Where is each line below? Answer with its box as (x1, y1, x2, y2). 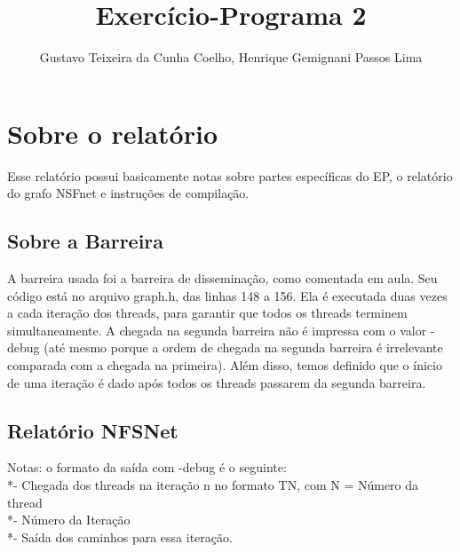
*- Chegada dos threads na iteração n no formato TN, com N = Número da (7, 476, 419, 493)
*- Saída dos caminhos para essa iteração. (7, 527, 233, 546)
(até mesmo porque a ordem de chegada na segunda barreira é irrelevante (44, 338, 443, 357)
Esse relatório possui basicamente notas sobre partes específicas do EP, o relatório (7, 166, 453, 185)
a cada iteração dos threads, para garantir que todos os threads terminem (7, 304, 408, 322)
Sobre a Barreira (7, 227, 164, 255)
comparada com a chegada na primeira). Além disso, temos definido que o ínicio (7, 356, 442, 375)
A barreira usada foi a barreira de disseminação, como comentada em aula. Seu (7, 269, 438, 288)
